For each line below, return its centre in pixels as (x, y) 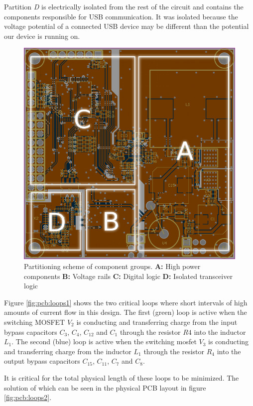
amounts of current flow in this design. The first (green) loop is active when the (126, 312)
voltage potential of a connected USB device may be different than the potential (126, 26)
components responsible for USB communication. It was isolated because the (121, 16)
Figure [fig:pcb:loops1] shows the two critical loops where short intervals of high (126, 302)
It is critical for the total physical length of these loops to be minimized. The (122, 377)
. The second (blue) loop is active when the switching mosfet (104, 341)
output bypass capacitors (42, 361)
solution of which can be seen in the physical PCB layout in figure (105, 387)
